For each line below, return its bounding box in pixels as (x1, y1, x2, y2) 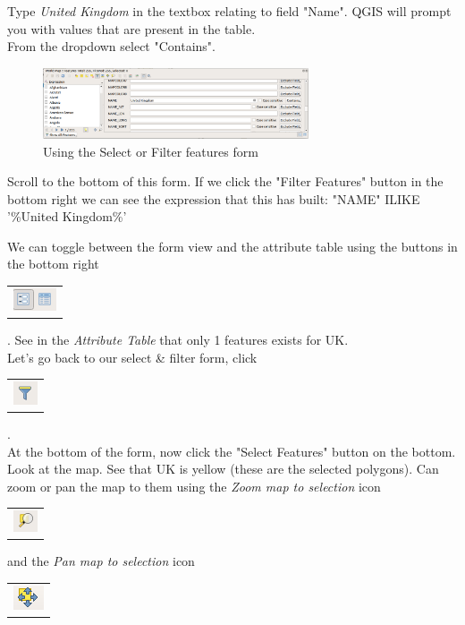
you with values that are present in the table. (7, 19, 256, 38)
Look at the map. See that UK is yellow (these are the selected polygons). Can (7, 459, 439, 478)
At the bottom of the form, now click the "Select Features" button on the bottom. (7, 441, 456, 460)
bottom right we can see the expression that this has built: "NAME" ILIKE (7, 189, 420, 208)
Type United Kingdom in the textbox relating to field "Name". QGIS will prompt (7, 2, 452, 20)
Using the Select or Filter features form (43, 141, 258, 160)
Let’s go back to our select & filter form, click (7, 347, 258, 366)
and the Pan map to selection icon (7, 552, 195, 570)
